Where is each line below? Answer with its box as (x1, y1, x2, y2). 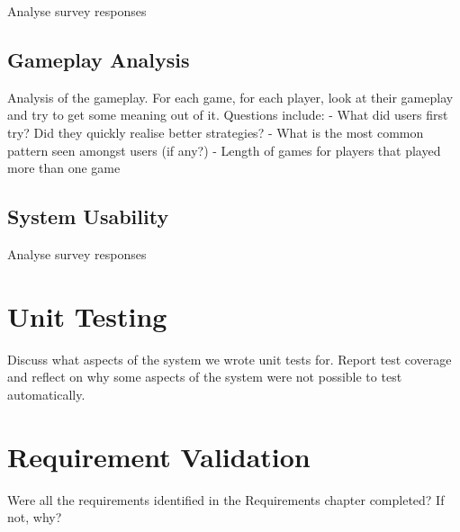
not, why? (7, 508, 62, 527)
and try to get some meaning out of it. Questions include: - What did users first (7, 105, 448, 124)
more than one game (7, 158, 121, 177)
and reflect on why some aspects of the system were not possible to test (7, 367, 402, 386)
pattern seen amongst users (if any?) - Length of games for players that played (7, 140, 441, 159)
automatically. (7, 384, 86, 403)
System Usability (7, 203, 169, 230)
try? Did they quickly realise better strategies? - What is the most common (7, 122, 424, 141)
